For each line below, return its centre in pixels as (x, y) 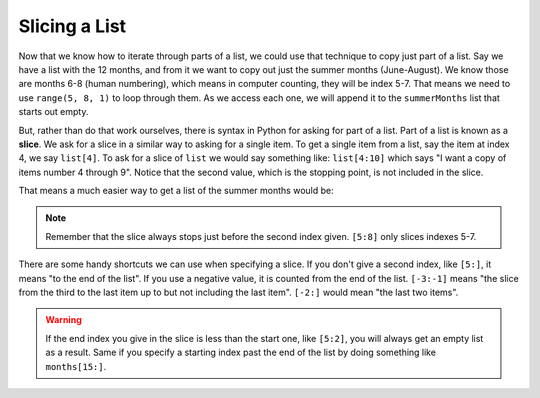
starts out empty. (53, 112)
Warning (63, 320)
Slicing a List (72, 26)
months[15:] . (76, 366)
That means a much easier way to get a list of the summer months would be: (176, 191)
